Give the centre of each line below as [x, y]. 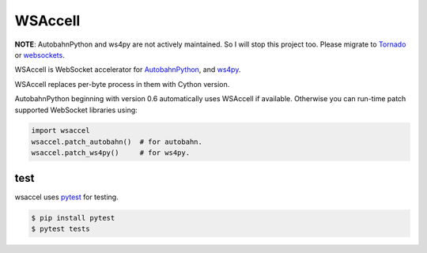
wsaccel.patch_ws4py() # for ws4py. [110, 153]
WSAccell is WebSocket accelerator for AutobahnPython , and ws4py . [128, 70]
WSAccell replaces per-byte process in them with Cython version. [122, 84]
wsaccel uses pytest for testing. [66, 197]
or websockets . [40, 55]
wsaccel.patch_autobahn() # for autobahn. [117, 142]
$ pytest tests [60, 229]
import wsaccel [60, 131]
